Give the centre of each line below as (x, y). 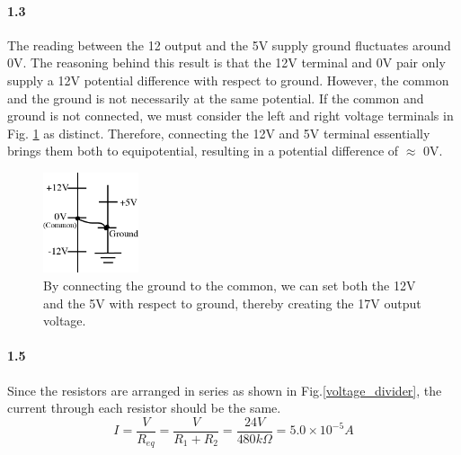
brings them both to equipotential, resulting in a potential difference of (203, 151)
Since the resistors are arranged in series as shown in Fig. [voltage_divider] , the (225, 390)
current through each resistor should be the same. (144, 408)
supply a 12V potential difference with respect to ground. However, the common (228, 80)
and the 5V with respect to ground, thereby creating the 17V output (232, 303)
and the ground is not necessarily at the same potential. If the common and (216, 98)
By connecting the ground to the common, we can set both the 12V (230, 285)
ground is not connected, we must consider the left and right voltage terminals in (230, 116)
